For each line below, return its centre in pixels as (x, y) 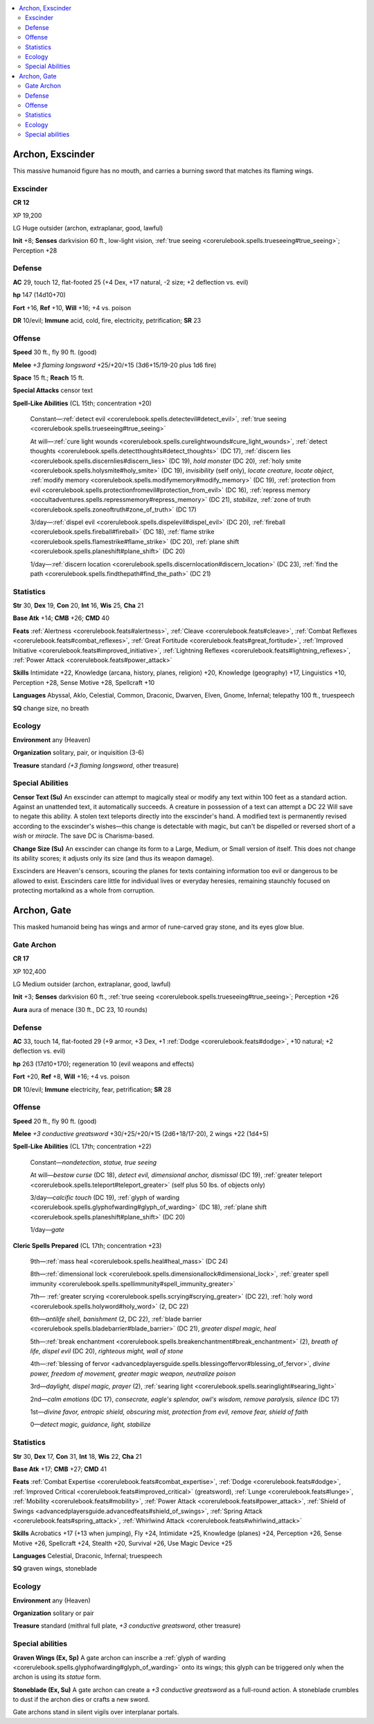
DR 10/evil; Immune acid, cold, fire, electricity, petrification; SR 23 (107, 320)
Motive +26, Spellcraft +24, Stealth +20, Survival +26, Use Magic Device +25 (123, 1543)
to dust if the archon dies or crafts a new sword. (81, 1700)
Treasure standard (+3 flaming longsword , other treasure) (96, 765)
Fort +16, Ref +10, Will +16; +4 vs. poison (72, 307)
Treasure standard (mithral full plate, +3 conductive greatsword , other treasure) (127, 1626)
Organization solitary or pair (54, 1613)
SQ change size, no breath (51, 708)
